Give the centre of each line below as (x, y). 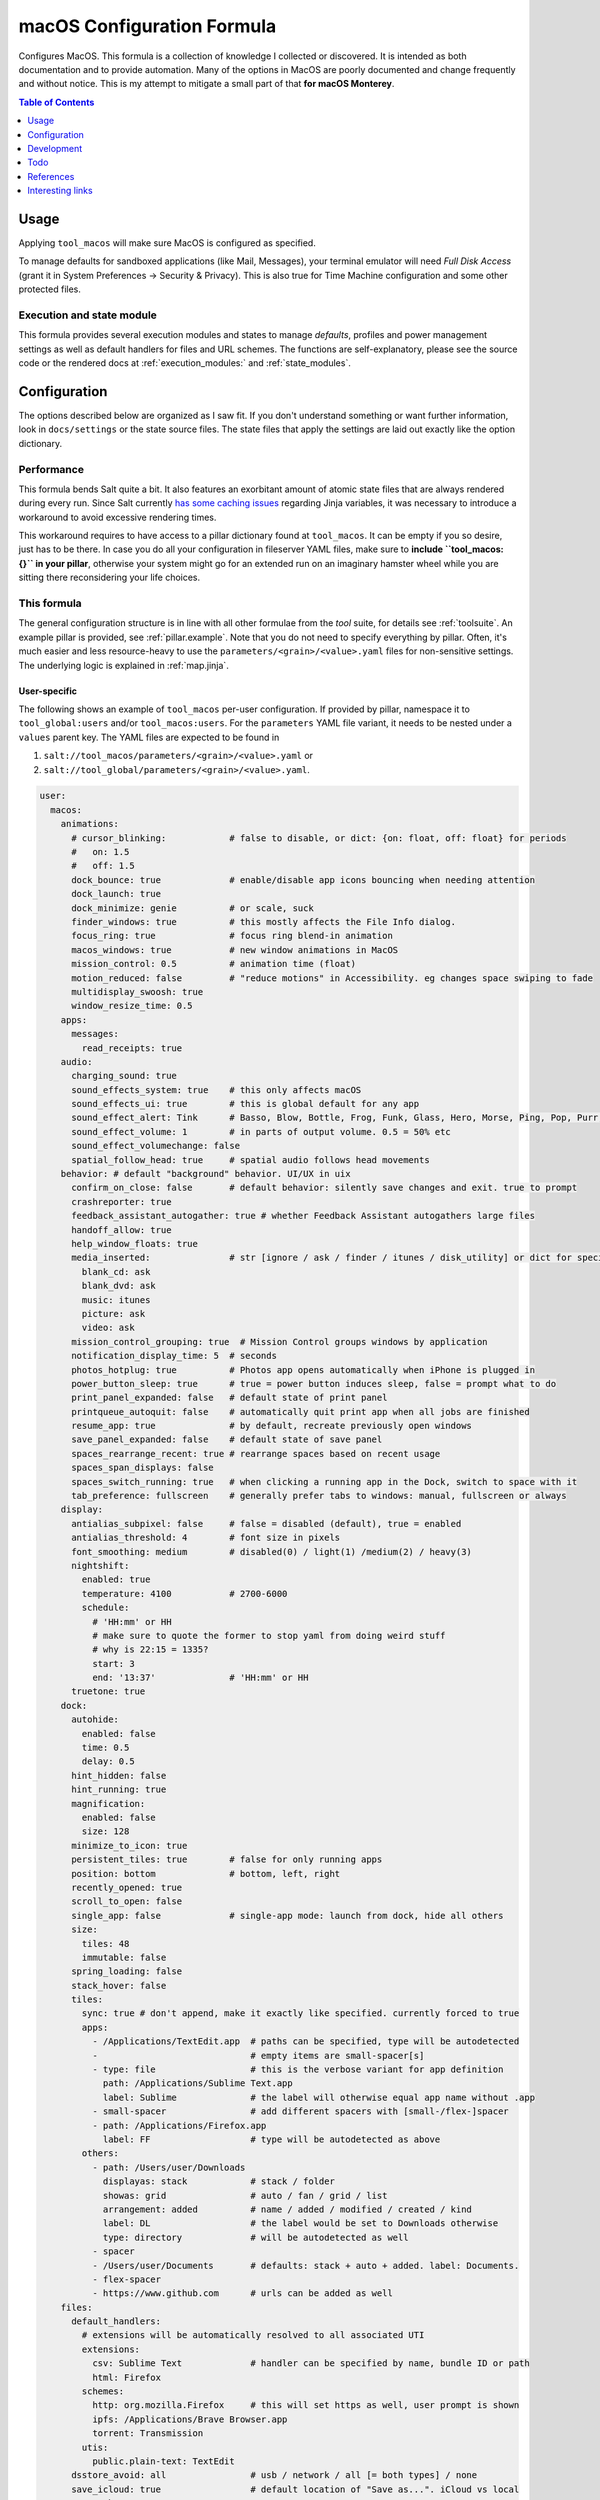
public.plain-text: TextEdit (163, 2461)
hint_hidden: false (119, 1775)
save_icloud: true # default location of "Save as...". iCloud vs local (295, 2489)
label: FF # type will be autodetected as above (271, 2139)
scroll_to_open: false (127, 1901)
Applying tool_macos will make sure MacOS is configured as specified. (167, 242)
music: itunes (116, 1299)
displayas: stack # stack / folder (218, 2181)
